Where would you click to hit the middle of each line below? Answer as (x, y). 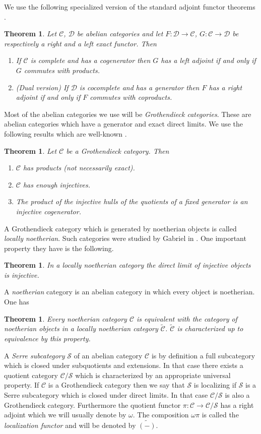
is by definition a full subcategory (203, 355)
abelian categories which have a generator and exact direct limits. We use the (124, 124)
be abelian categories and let (120, 34)
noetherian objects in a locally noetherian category (81, 328)
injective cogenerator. (48, 211)
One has (17, 302)
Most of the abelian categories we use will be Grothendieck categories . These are (128, 114)
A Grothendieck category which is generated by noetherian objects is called (120, 228)
